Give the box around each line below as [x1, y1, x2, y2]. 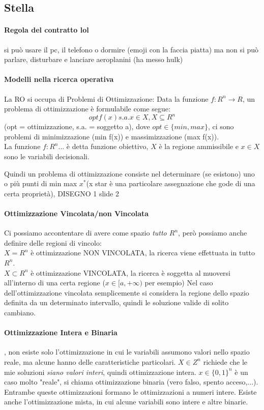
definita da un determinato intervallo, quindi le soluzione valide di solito [4, 297, 229, 308]
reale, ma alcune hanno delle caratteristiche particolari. [4, 356, 176, 367]
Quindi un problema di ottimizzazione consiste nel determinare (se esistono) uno [4, 168, 255, 179]
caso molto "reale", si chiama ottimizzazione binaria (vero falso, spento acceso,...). [4, 376, 258, 387]
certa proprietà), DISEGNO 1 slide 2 [4, 188, 119, 198]
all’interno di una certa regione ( [4, 277, 105, 288]
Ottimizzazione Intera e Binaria [4, 327, 118, 338]
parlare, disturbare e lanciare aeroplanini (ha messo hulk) [4, 54, 183, 65]
